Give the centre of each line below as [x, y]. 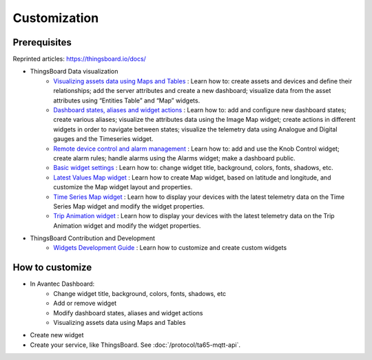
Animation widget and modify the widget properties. [127, 225]
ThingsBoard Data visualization [74, 72]
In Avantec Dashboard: [62, 284]
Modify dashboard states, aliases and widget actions [128, 313]
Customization [56, 18]
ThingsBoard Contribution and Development [92, 238]
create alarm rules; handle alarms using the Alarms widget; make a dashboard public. [174, 158]
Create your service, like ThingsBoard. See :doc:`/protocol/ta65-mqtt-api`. [135, 345]
